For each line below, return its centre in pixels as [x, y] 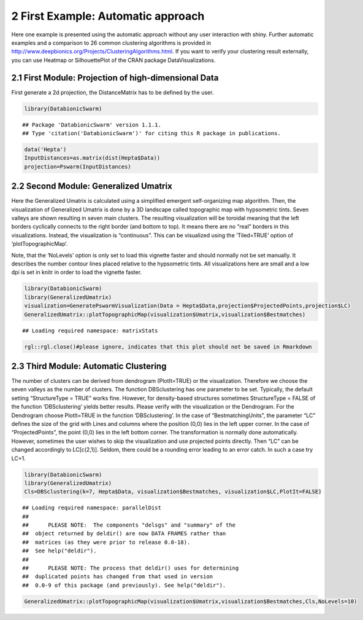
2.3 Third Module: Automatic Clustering [89, 366]
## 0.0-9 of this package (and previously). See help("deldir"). [124, 585]
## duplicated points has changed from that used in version [118, 577]
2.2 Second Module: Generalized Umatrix [92, 186]
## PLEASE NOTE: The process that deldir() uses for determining [131, 568]
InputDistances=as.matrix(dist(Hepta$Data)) [92, 158]
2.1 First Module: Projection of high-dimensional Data [115, 78]
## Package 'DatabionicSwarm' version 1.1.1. [92, 125]
